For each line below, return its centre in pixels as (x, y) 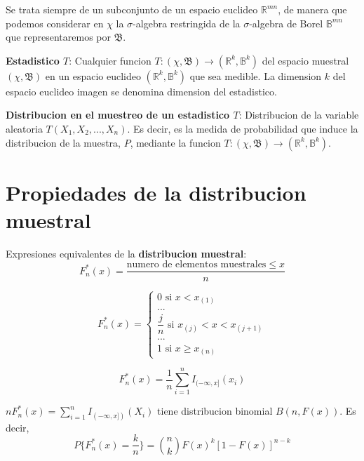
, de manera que (312, 9)
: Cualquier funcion (110, 60)
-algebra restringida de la (187, 23)
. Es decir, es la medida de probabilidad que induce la (243, 128)
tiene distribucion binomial (215, 411)
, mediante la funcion (175, 142)
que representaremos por (59, 37)
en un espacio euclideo (93, 75)
